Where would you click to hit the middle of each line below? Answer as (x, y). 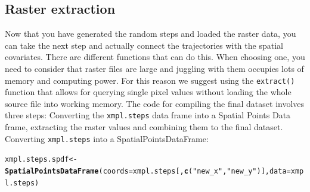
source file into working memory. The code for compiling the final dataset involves (155, 103)
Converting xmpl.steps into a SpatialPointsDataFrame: (107, 138)
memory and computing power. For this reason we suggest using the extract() (150, 80)
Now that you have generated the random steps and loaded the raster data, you (151, 34)
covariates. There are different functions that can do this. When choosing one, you (155, 57)
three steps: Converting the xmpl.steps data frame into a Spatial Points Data (148, 115)
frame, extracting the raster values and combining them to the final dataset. (144, 127)
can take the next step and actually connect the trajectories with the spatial (144, 45)
